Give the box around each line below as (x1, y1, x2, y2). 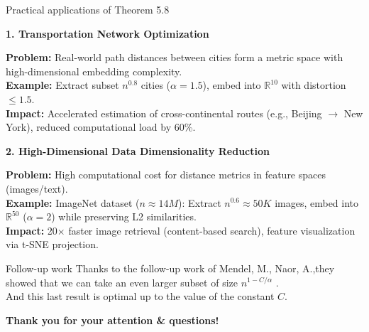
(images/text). (6, 181, 68, 196)
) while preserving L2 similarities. (51, 209, 197, 224)
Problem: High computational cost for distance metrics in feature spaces (6, 167, 326, 182)
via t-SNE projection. (6, 237, 99, 252)
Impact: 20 (6, 223, 57, 237)
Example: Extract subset (6, 77, 119, 92)
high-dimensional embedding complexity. (6, 63, 182, 78)
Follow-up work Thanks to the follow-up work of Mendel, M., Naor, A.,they (6, 260, 335, 275)
